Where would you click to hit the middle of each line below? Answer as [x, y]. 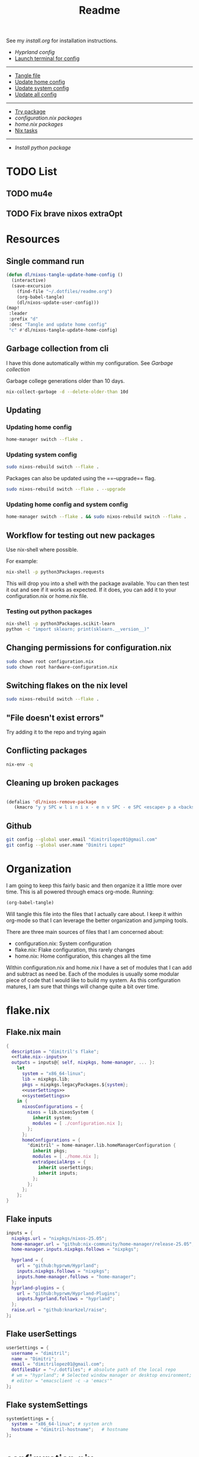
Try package [30, 112]
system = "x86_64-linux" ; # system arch [62, 1424]
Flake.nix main [33, 1032]
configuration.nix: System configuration [63, 943]
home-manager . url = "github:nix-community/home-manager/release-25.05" [102, 1244]
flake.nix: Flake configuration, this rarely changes [75, 949]
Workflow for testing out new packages [81, 535]
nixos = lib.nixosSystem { [61, 1112]
